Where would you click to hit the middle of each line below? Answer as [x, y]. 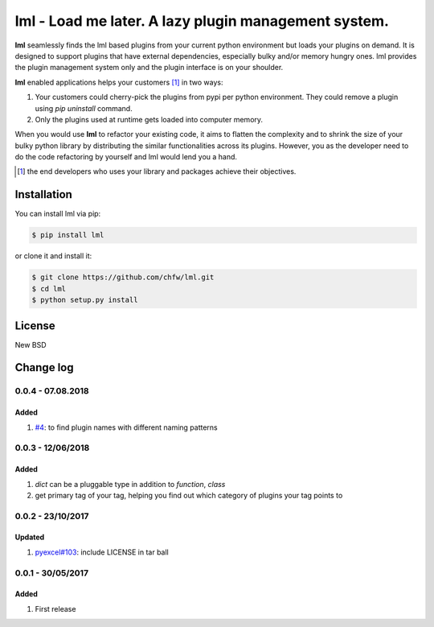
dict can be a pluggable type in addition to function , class [130, 484]
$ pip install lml [68, 235]
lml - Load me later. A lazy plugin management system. [202, 21]
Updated [30, 537]
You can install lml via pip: [58, 214]
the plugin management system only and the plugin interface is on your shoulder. [149, 68]
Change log [44, 367]
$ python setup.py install [85, 300]
